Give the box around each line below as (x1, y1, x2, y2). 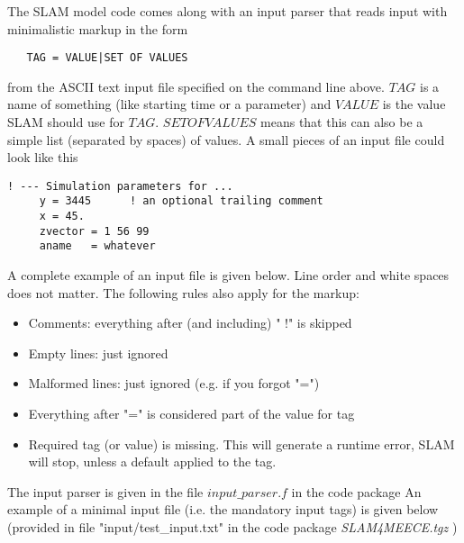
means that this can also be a (260, 113, 423, 131)
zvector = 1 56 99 (39, 224, 150, 238)
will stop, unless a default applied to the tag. (28, 452, 277, 471)
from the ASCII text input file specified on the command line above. (7, 77, 385, 95)
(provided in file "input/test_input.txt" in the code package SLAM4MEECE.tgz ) (7, 518, 458, 537)
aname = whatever (39, 240, 156, 253)
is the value (382, 95, 446, 113)
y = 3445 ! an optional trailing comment (39, 195, 323, 208)
